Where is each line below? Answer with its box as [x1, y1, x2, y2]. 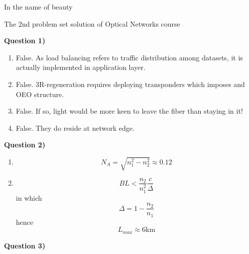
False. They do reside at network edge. [16, 122, 135, 133]
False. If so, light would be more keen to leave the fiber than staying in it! [16, 106, 243, 116]
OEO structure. [16, 89, 64, 99]
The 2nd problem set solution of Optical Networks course [4, 18, 180, 29]
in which [16, 192, 42, 203]
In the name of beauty [4, 2, 73, 12]
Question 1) [4, 35, 46, 46]
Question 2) [4, 139, 46, 150]
